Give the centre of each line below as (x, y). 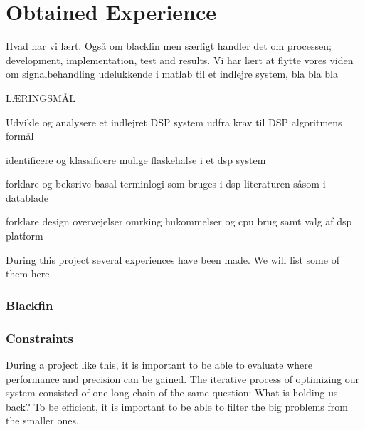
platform (25, 236)
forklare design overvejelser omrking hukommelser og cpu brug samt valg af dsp (179, 221)
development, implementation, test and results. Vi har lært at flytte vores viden (180, 60)
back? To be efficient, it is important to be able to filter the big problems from (177, 406)
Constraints (39, 338)
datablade (27, 197)
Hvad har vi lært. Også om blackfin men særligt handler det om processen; (169, 46)
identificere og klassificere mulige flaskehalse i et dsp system (136, 159)
